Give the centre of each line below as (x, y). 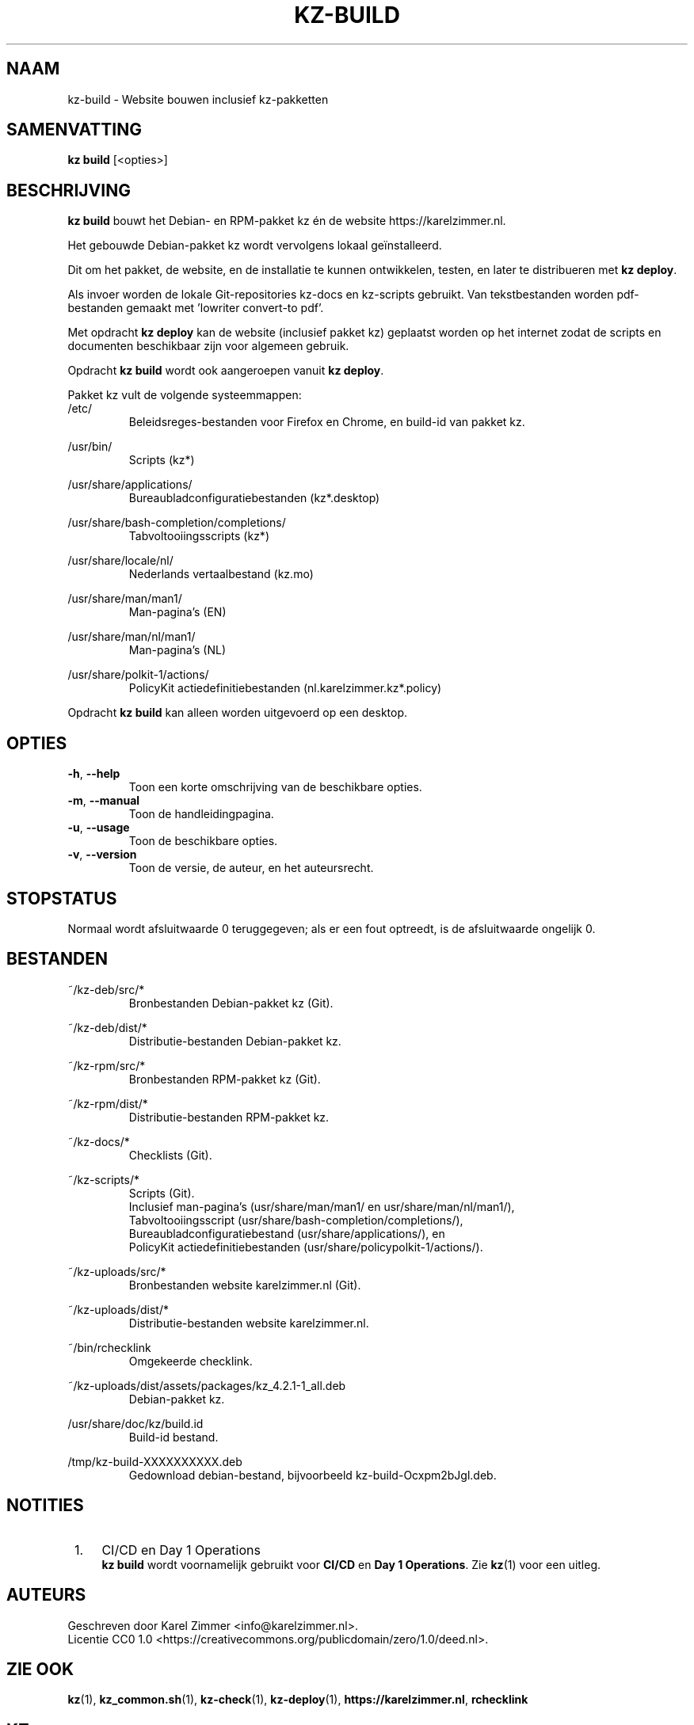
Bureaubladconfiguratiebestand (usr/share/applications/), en (287, 1233)
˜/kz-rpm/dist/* (108, 1103)
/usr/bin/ (90, 447)
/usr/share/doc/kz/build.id (135, 1423)
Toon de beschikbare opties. (203, 841)
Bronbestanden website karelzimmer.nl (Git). (245, 1285)
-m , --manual (104, 801)
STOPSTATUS (62, 898)
